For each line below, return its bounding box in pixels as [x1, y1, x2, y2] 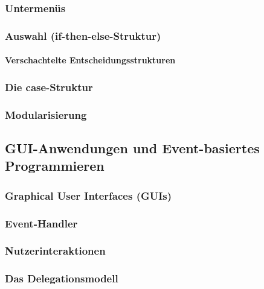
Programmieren [5, 156, 105, 175]
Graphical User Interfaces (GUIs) [5, 188, 172, 203]
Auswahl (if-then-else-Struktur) [5, 28, 161, 43]
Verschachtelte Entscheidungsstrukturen [5, 54, 176, 66]
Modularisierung [5, 107, 87, 122]
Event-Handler [5, 215, 78, 230]
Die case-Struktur [5, 79, 93, 94]
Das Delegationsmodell [5, 271, 118, 286]
